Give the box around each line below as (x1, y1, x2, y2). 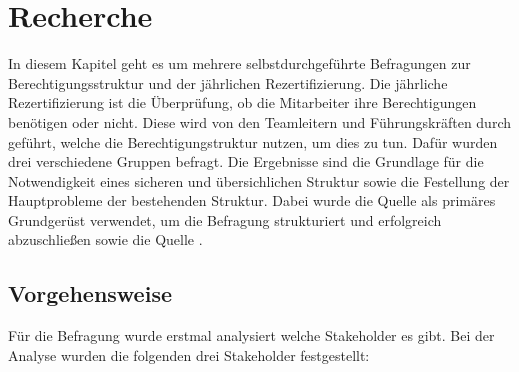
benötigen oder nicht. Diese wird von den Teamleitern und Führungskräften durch (8, 111, 511, 132)
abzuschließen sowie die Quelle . (8, 229, 203, 250)
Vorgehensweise (8, 278, 172, 309)
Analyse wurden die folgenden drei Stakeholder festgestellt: (8, 344, 370, 365)
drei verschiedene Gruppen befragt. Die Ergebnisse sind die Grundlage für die (8, 151, 484, 172)
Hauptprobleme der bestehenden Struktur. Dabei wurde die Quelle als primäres (8, 190, 496, 211)
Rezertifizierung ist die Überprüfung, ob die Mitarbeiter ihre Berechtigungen (8, 92, 477, 113)
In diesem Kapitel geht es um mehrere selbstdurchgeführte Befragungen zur (8, 53, 471, 74)
